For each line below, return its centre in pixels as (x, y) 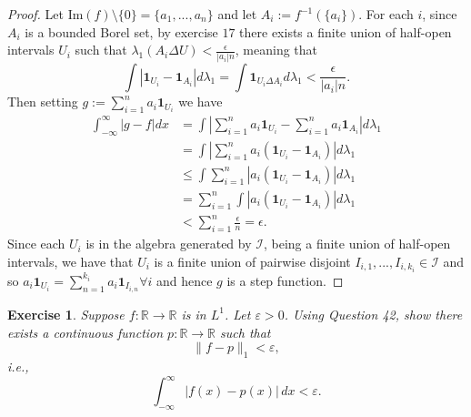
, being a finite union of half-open (357, 244)
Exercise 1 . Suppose (66, 314)
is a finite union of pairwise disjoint (252, 261)
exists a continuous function (85, 332)
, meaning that (276, 50)
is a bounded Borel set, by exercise (121, 31)
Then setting (43, 102)
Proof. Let (35, 14)
